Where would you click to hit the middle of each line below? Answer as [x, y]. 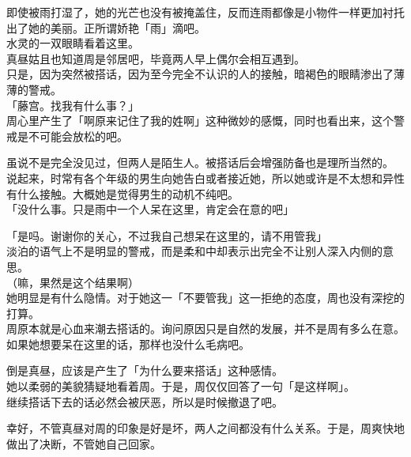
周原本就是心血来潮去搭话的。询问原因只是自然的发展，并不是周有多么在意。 [205, 329]
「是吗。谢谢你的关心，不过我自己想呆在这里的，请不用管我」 [167, 235]
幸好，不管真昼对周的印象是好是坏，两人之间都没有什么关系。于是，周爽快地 [205, 428]
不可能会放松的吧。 [78, 136]
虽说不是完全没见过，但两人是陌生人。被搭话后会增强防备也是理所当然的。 [200, 162]
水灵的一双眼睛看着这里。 [73, 43]
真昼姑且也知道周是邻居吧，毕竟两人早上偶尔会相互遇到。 [156, 58]
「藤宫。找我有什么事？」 [73, 105]
